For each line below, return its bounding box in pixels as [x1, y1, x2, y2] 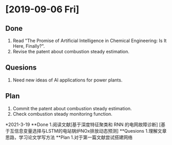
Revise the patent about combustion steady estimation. [12, 49, 130, 54]
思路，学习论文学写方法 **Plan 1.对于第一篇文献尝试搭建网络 [5, 134, 133, 140]
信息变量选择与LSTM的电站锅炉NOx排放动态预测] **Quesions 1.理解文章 [14, 128, 167, 134]
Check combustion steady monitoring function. [12, 111, 113, 117]
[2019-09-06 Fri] [5, 4, 80, 15]
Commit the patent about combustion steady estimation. [12, 105, 132, 111]
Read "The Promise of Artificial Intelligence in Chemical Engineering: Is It [12, 37, 167, 44]
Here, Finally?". [12, 43, 45, 49]
